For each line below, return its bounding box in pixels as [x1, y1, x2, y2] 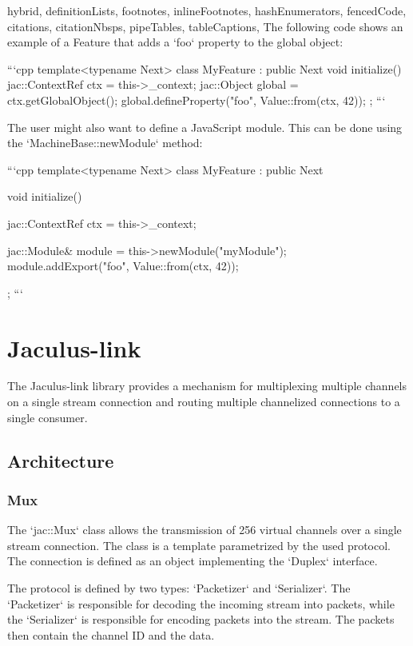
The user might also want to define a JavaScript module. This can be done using [7, 118, 403, 135]
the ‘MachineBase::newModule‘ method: [7, 134, 203, 151]
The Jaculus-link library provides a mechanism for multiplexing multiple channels [7, 377, 407, 394]
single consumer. [7, 409, 88, 425]
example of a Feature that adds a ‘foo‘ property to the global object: [7, 34, 344, 50]
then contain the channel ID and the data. [7, 626, 215, 643]
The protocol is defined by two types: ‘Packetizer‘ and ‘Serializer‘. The [7, 580, 351, 596]
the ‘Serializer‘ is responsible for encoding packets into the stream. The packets [7, 611, 395, 628]
